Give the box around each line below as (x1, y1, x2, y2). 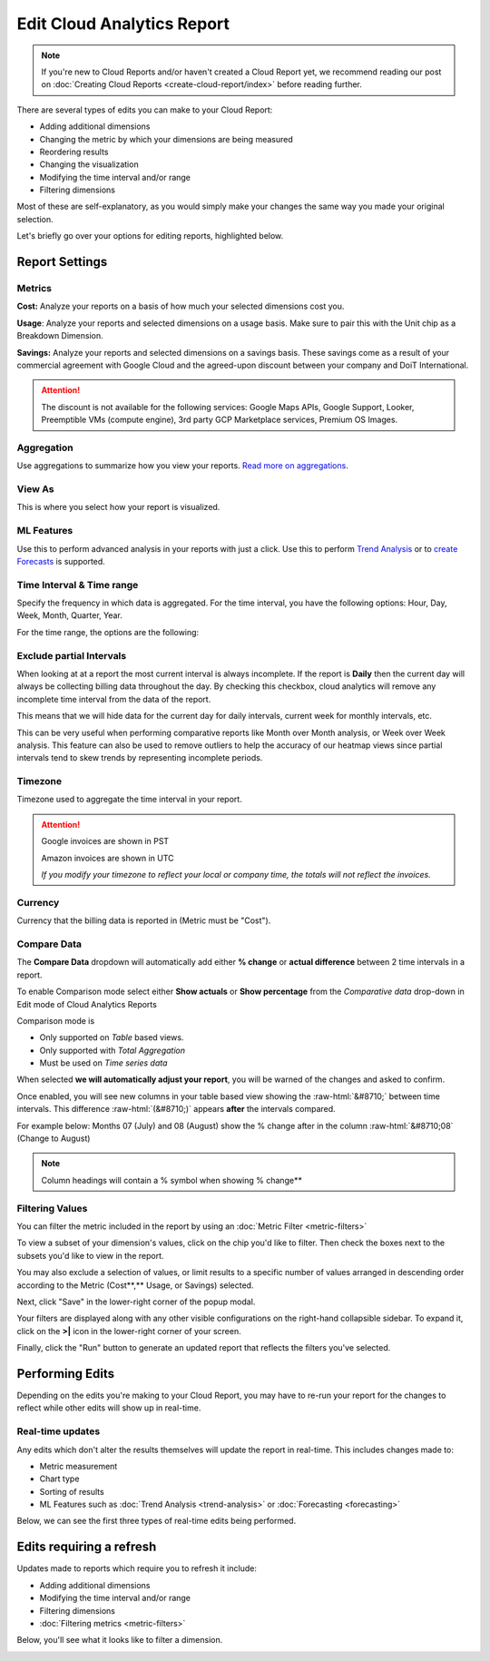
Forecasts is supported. (16, 555, 106, 566)
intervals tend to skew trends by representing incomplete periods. (16, 752, 263, 763)
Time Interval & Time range (16, 578, 139, 591)
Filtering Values (16, 1202, 88, 1214)
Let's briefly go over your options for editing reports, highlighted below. (16, 231, 284, 241)
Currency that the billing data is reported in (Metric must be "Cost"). (16, 915, 271, 926)
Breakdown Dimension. (16, 330, 103, 341)
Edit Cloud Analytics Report (16, 14, 230, 34)
